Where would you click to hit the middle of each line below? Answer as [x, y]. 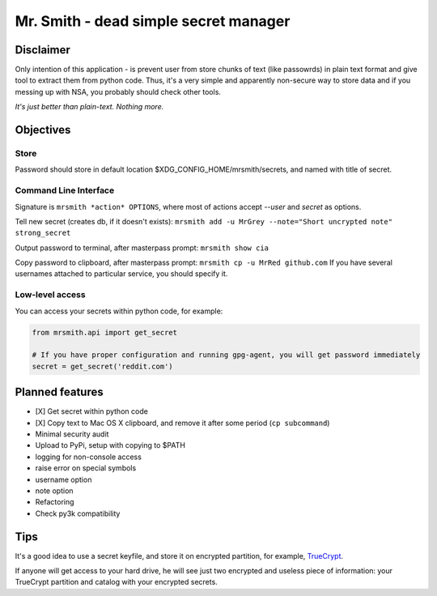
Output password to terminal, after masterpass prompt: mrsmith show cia [142, 248]
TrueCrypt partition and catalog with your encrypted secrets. [116, 582]
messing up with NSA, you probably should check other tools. [118, 92]
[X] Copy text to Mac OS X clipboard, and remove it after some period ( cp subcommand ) [182, 423]
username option [64, 479]
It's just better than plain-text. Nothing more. [89, 107]
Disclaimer [42, 50]
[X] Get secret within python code [92, 411]
